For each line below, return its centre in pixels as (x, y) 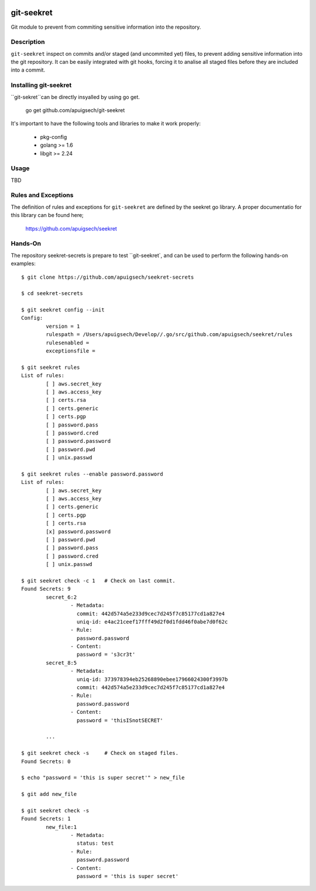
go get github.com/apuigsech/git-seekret (75, 110)
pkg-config (54, 137)
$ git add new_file (49, 794)
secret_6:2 (61, 597)
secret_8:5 (61, 663)
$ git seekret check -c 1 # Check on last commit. (98, 580)
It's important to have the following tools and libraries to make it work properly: (106, 124)
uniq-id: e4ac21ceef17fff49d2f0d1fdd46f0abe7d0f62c (152, 621)
